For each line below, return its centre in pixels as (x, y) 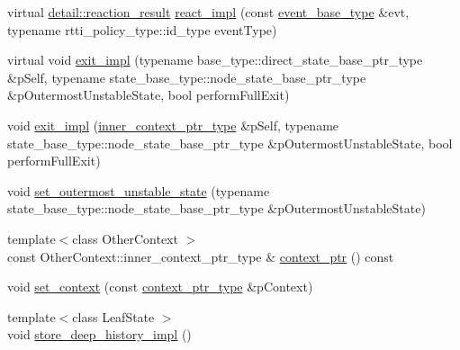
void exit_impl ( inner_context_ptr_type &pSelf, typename (173, 125)
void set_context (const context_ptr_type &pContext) (160, 287)
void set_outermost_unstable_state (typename (139, 190)
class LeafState (113, 316)
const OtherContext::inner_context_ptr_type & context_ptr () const (201, 256)
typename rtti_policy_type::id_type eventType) (142, 29)
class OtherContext (125, 238)
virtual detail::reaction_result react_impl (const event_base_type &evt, (208, 12)
